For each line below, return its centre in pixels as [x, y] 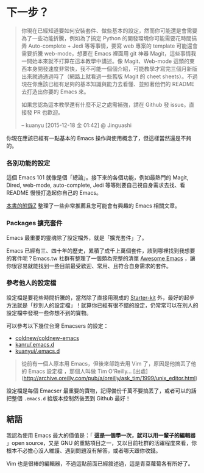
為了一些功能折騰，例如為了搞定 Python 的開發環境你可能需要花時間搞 [109, 38]
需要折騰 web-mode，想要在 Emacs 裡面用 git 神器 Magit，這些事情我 [109, 53]
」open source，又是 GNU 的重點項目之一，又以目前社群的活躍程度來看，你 [101, 442]
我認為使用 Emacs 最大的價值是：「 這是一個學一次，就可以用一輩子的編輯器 [101, 435]
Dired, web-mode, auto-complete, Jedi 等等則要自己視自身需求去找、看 [96, 185]
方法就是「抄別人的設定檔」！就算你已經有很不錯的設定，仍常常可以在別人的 [102, 305]
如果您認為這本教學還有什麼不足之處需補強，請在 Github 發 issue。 [105, 104]
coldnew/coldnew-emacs [47, 338]
